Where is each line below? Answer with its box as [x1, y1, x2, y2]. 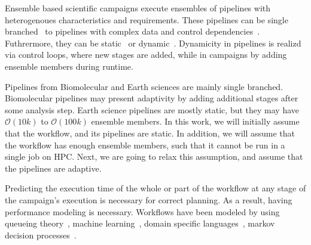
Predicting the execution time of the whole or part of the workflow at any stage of [5, 182, 306, 194]
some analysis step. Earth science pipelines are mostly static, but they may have [5, 103, 300, 116]
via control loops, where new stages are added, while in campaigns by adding [5, 48, 287, 61]
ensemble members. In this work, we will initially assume [91, 115, 300, 128]
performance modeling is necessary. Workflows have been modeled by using [5, 205, 280, 218]
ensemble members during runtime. [5, 60, 133, 72]
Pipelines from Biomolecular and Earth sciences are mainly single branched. [5, 80, 283, 92]
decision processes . [5, 228, 77, 241]
